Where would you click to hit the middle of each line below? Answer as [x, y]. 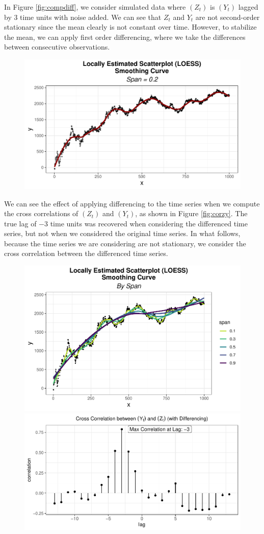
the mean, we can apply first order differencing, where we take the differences [125, 37]
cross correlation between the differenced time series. [86, 253]
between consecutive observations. [57, 47]
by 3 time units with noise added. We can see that [83, 17]
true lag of [20, 223]
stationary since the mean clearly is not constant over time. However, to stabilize [130, 27]
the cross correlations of [41, 213]
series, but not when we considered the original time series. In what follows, [122, 233]
